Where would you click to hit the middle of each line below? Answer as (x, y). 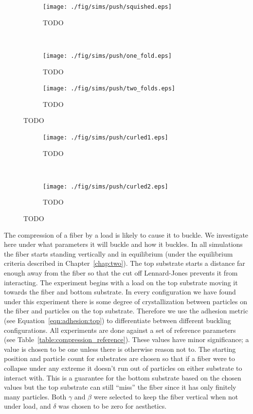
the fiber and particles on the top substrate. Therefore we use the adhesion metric (126, 311)
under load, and (27, 406)
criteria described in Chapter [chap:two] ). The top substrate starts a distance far (125, 263)
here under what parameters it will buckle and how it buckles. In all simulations (123, 244)
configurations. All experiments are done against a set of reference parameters (120, 330)
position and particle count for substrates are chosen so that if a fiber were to (119, 358)
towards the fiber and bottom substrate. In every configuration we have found (120, 292)
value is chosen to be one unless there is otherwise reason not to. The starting (120, 349)
